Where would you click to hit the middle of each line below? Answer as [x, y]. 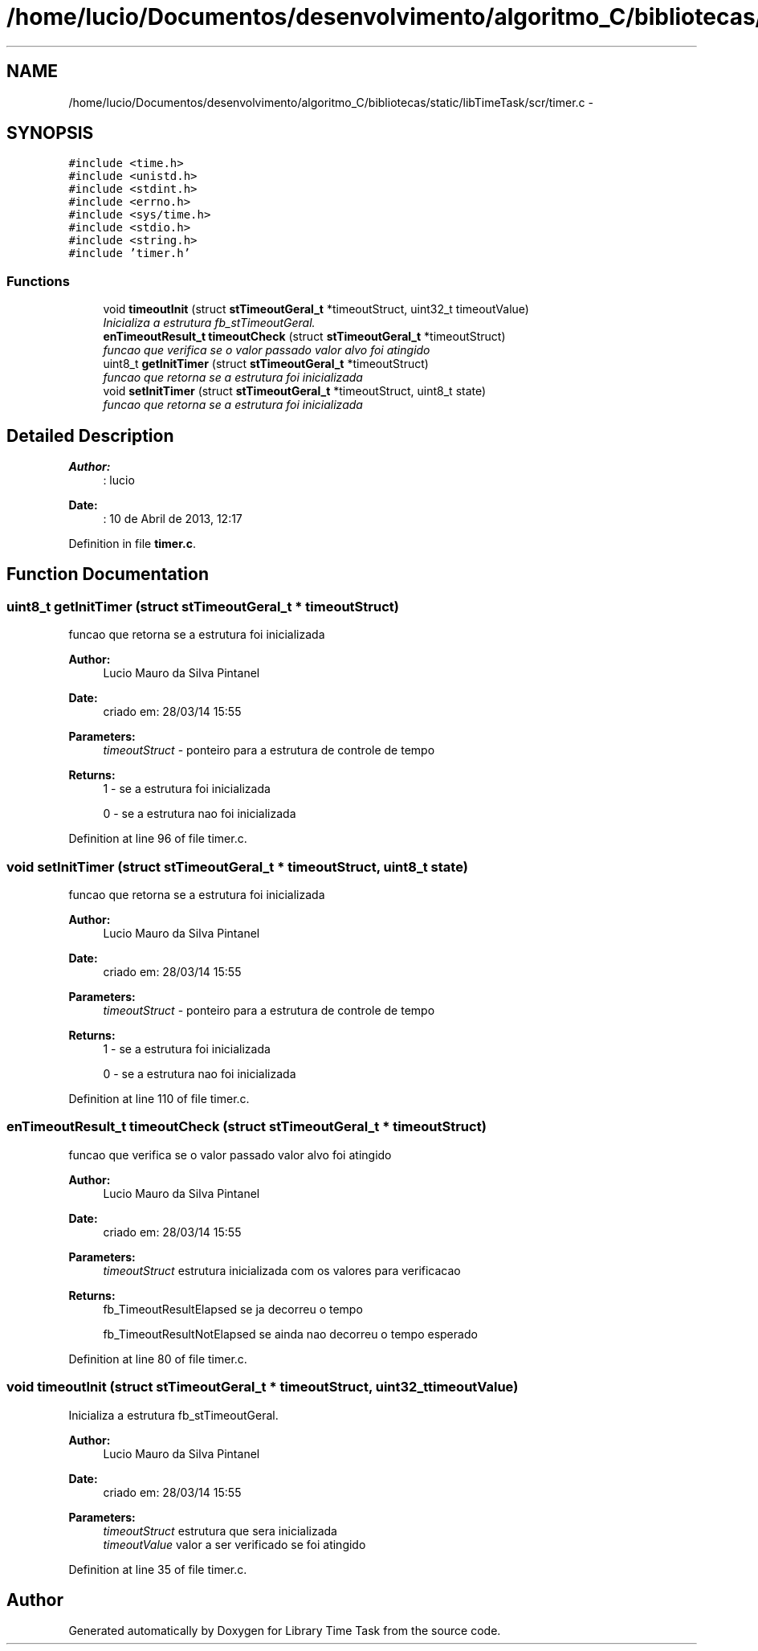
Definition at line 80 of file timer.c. [158, 1359]
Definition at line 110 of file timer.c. [159, 1099]
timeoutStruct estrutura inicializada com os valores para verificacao [282, 1270]
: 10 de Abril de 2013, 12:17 [173, 519]
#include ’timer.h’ [130, 253]
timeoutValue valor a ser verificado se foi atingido [234, 1544]
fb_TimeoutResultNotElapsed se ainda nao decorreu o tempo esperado [290, 1334]
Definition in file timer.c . [132, 544]
